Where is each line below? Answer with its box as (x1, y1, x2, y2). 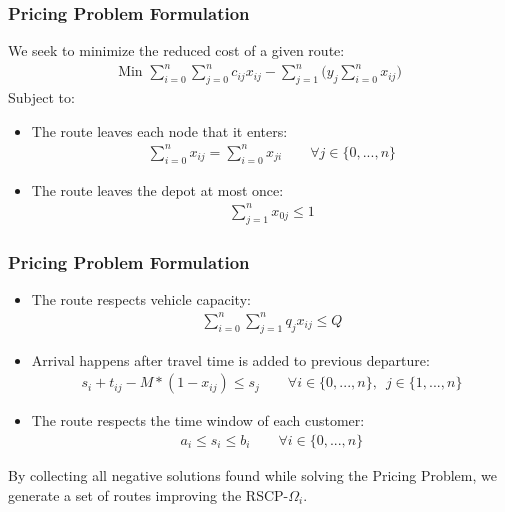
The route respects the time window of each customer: (31, 410, 365, 431)
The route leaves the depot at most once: (31, 179, 284, 200)
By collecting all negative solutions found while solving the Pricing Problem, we (8, 464, 497, 485)
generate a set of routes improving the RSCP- (8, 484, 289, 505)
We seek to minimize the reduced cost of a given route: (8, 40, 345, 61)
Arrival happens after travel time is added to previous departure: (31, 349, 430, 370)
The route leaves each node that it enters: (31, 120, 288, 141)
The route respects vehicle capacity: (31, 288, 251, 309)
